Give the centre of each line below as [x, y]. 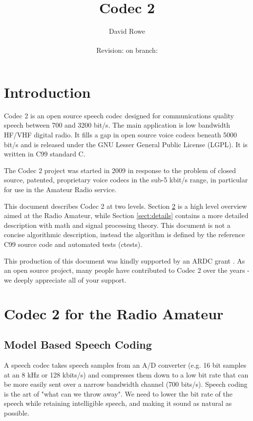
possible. [17, 412]
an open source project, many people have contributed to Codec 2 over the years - [127, 270]
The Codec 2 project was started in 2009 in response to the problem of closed [120, 170]
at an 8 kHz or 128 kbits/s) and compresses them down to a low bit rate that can [126, 374]
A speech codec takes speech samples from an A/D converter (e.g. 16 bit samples [125, 365]
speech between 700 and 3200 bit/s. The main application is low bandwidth [117, 125]
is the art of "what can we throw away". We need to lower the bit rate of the [118, 393]
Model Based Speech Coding [78, 344]
